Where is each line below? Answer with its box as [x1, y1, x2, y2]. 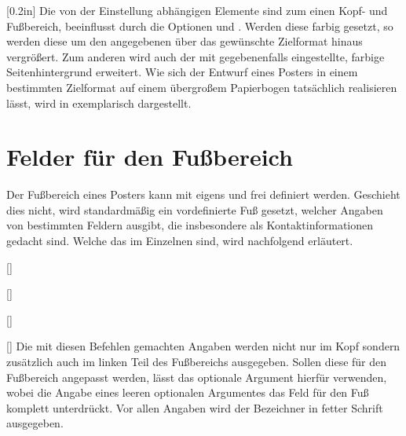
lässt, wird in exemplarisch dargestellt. [6, 94, 192, 111]
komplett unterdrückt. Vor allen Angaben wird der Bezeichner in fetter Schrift [6, 399, 383, 416]
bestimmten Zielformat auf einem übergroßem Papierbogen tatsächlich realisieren [6, 79, 397, 95]
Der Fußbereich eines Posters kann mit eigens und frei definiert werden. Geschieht [6, 186, 401, 203]
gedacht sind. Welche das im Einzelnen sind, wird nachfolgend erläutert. [6, 233, 353, 249]
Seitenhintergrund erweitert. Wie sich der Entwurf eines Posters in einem [6, 64, 358, 80]
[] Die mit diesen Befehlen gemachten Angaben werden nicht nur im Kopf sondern [6, 338, 401, 354]
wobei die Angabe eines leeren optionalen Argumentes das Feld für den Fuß [6, 384, 369, 401]
